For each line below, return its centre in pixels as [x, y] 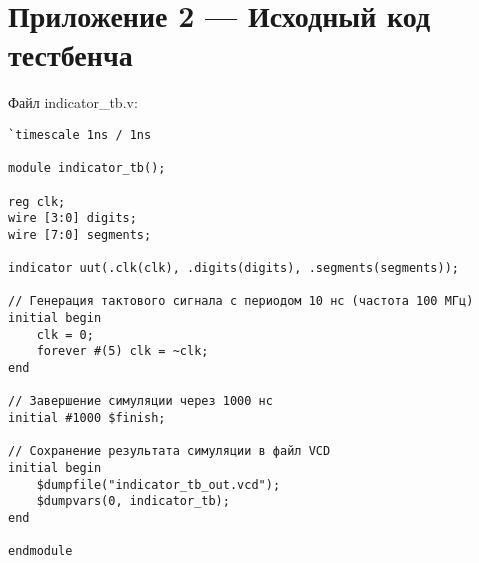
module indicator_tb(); [87, 168]
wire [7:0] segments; [80, 234]
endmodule [40, 551]
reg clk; [37, 201]
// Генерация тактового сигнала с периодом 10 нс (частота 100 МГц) [241, 301]
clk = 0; [65, 334]
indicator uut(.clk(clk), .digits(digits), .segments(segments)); [234, 268]
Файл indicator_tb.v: [73, 102]
